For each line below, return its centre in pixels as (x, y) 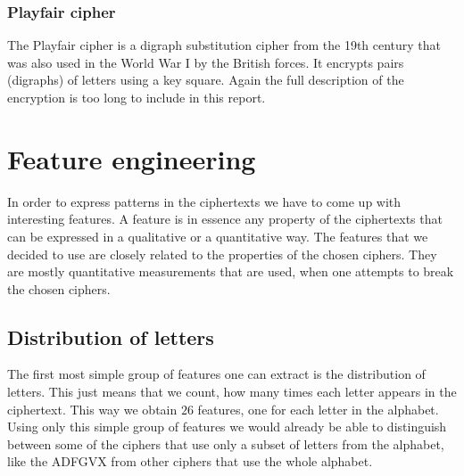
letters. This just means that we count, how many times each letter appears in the (232, 392)
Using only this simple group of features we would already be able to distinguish (227, 427)
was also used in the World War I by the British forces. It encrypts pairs (206, 62)
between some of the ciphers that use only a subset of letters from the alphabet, (226, 443)
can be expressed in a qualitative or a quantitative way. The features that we (218, 236)
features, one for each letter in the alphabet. (318, 409)
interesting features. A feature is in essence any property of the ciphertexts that (225, 219)
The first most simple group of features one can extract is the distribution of (216, 374)
